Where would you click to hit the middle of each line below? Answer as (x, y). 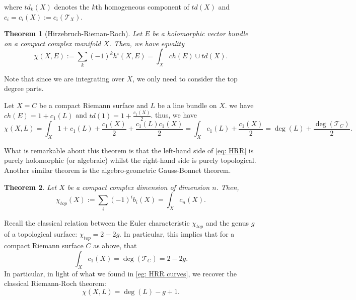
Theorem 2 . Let (30, 187)
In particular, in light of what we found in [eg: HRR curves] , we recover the (120, 273)
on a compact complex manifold (53, 43)
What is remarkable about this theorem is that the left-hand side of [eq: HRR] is (129, 150)
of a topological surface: (41, 234)
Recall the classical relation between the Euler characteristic (97, 222)
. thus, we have (174, 115)
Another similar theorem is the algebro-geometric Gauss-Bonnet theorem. (118, 170)
